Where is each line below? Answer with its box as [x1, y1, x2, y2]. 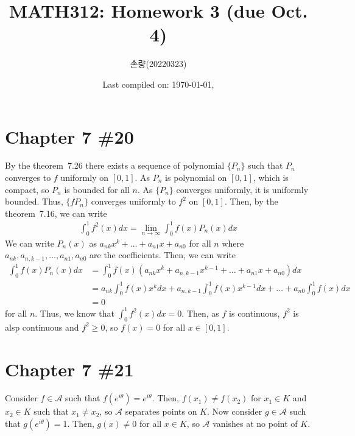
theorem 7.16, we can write [5, 206, 107, 219]
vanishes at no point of [213, 417, 298, 430]
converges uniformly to [91, 195, 176, 208]
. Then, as [181, 306, 219, 319]
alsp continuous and [5, 320, 79, 333]
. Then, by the [224, 195, 278, 208]
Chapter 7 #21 [5, 356, 134, 381]
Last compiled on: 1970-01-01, [102, 77, 214, 90]
